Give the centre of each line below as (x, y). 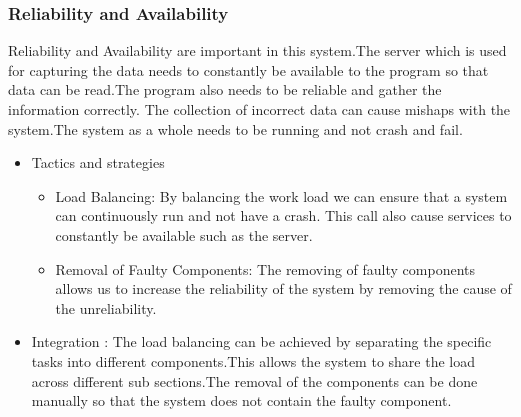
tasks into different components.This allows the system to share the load (253, 360)
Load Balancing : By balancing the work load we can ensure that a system (281, 195)
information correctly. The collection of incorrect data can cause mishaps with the (259, 109)
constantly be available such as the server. (184, 234)
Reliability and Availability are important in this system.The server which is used (257, 50)
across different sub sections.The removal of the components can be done (254, 380)
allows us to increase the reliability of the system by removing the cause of (283, 288)
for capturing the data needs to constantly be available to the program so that (248, 69)
